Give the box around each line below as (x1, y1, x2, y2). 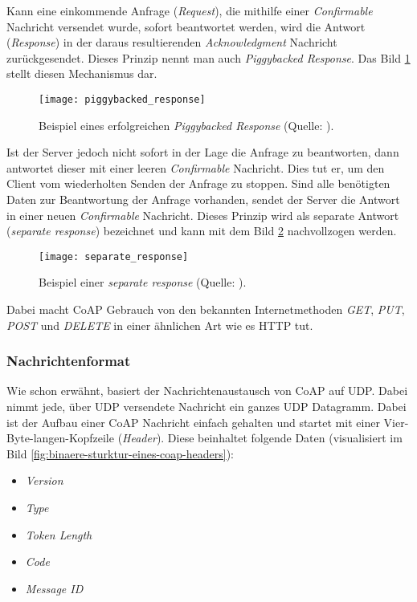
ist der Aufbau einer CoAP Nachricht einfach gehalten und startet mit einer (6, 413, 380, 430)
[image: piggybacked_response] (39, 93, 206, 105)
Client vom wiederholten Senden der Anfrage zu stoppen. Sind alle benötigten (6, 175, 390, 192)
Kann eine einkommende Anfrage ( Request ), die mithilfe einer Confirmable (6, 2, 373, 18)
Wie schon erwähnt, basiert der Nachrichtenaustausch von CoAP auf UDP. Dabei (6, 382, 408, 399)
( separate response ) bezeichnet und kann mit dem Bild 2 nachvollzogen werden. (6, 222, 397, 239)
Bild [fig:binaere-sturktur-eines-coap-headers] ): (6, 445, 234, 462)
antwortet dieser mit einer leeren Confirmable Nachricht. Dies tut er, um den (6, 159, 385, 176)
